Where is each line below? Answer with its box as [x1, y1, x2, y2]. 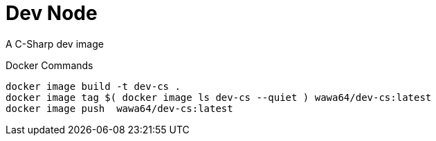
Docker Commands [6, 59, 93, 71]
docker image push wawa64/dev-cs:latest [6, 102, 233, 114]
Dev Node [6, 1, 98, 25]
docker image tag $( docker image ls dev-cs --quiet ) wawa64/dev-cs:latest [6, 91, 432, 103]
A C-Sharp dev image [6, 37, 104, 50]
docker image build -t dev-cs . [6, 80, 181, 92]
